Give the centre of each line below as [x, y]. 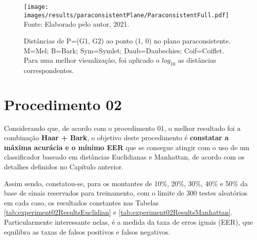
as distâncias [197, 60]
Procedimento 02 [63, 104]
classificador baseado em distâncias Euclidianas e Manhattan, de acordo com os [124, 157]
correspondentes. [49, 70]
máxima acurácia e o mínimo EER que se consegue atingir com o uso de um [127, 147]
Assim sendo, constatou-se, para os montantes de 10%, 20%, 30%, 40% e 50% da [126, 183]
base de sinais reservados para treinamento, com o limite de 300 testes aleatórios [126, 193]
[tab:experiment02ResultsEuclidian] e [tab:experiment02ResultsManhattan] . [118, 212]
